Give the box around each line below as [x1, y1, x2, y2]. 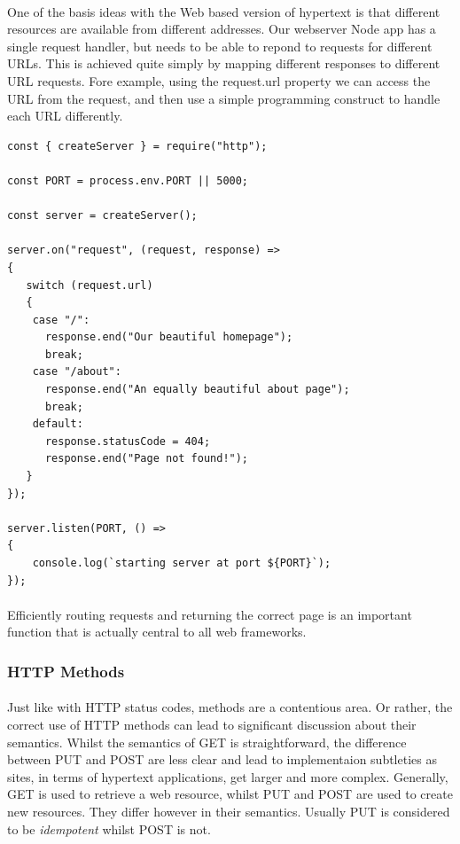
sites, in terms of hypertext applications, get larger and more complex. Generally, [7, 767, 448, 785]
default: [32, 418, 83, 431]
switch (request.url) [26, 278, 153, 292]
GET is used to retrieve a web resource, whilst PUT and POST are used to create [7, 785, 453, 803]
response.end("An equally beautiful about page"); [44, 383, 350, 396]
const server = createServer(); [7, 209, 198, 223]
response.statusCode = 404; [44, 434, 211, 448]
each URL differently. [7, 106, 123, 125]
